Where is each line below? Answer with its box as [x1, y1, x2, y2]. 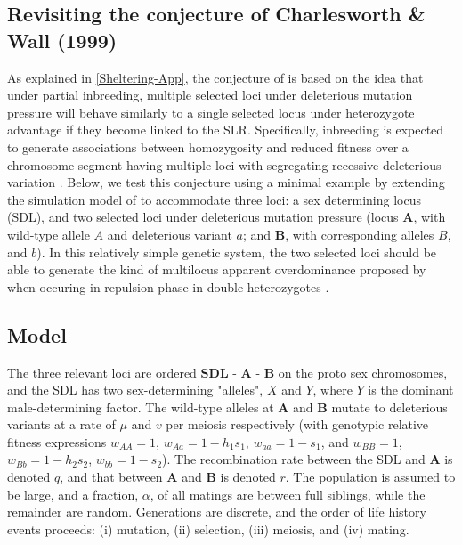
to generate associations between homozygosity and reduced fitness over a [7, 137, 409, 156]
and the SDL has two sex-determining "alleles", [7, 380, 263, 399]
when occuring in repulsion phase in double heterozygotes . [7, 277, 329, 296]
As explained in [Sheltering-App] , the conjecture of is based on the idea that [7, 68, 424, 86]
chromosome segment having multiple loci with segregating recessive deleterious [7, 155, 442, 174]
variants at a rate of [7, 415, 116, 434]
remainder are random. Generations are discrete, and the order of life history [7, 502, 426, 521]
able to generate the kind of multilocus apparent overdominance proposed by [7, 260, 426, 279]
